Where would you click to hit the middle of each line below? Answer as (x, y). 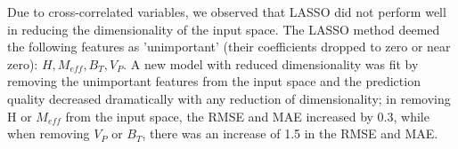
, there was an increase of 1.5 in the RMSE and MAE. (290, 133)
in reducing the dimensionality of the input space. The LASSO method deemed (224, 29)
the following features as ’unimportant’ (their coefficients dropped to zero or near (229, 47)
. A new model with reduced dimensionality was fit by (271, 63)
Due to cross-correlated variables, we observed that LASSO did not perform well (227, 12)
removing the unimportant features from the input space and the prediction (214, 81)
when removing (49, 133)
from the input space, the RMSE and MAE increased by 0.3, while (247, 116)
